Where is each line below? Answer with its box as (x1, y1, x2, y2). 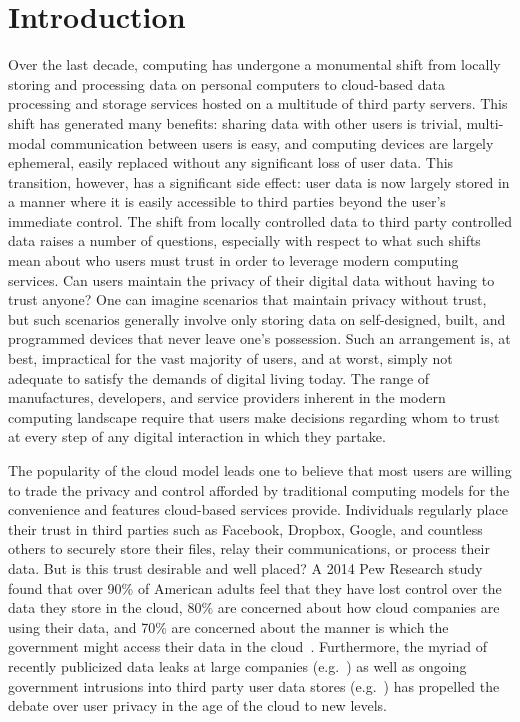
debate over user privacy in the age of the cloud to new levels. (8, 695, 388, 716)
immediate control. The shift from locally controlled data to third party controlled (8, 210, 512, 231)
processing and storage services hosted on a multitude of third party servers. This (8, 93, 508, 114)
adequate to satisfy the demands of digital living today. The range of (8, 367, 430, 388)
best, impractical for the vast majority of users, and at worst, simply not (8, 348, 453, 369)
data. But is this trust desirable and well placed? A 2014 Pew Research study (8, 557, 483, 578)
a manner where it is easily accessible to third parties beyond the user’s (8, 191, 446, 212)
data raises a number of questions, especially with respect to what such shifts (8, 230, 481, 251)
